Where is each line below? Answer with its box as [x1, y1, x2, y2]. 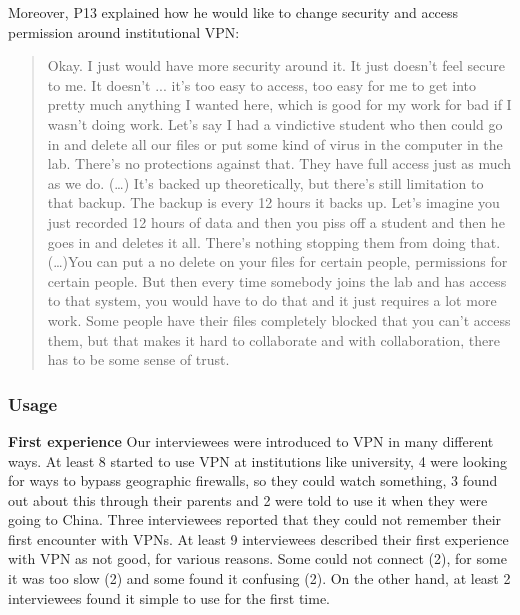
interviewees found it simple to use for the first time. [8, 587, 331, 608]
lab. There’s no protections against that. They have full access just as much [47, 153, 512, 174]
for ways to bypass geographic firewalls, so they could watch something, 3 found [8, 470, 498, 491]
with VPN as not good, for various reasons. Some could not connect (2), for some [8, 548, 507, 569]
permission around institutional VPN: [8, 21, 240, 42]
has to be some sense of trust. [47, 349, 230, 370]
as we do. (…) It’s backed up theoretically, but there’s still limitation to [47, 172, 484, 193]
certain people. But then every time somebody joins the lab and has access [47, 270, 507, 291]
